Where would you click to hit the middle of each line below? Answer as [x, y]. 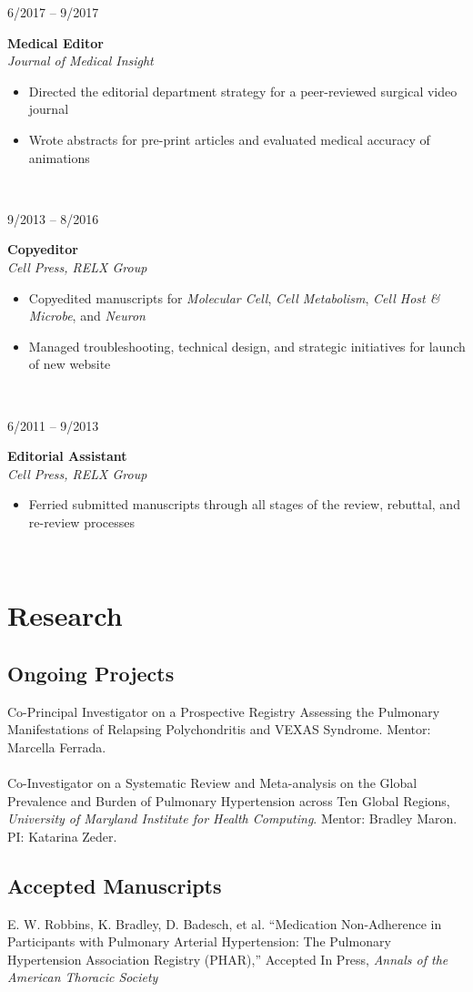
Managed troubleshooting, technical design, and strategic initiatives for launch [247, 346]
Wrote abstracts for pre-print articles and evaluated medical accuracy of [229, 139]
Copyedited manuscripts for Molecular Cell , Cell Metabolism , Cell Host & [234, 297]
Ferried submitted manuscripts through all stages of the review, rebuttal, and [244, 504]
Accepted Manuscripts [115, 885]
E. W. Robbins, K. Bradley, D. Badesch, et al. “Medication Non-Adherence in [225, 923]
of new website [70, 364]
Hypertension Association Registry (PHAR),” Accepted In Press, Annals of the [228, 959]
